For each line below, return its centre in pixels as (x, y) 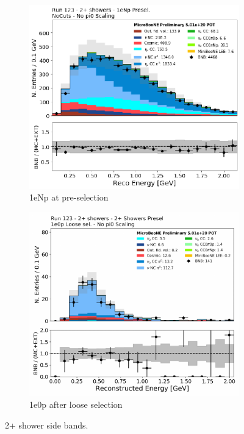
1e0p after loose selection (76, 404)
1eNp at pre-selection (69, 197)
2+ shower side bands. (47, 425)
